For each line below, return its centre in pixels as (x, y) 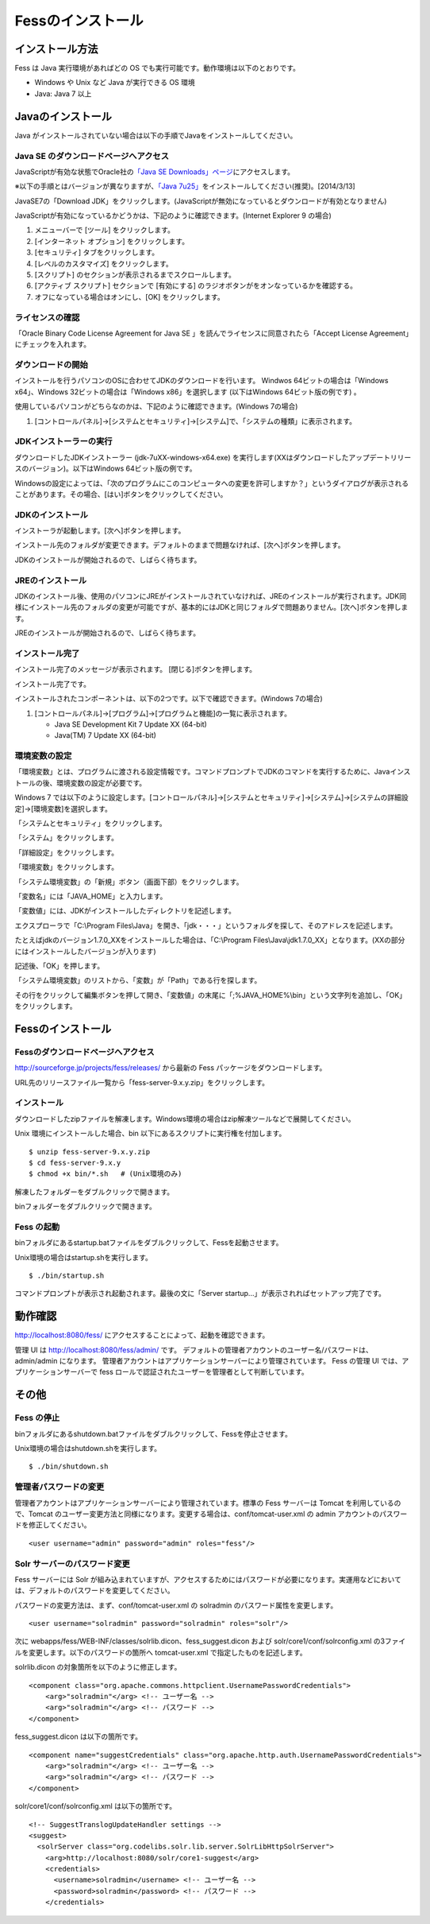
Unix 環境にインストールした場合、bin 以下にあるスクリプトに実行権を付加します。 (150, 1134)
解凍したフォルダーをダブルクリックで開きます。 (94, 1192)
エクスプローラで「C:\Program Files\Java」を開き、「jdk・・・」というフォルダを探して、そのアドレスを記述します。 (206, 925)
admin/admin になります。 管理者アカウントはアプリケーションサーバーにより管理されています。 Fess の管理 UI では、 (208, 1361)
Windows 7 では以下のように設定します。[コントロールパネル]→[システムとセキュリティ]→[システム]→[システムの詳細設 (211, 797)
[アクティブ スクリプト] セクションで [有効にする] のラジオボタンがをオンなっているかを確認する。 (196, 285)
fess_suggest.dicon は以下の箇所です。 (79, 1736)
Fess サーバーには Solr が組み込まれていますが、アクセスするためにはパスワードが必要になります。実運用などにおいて (208, 1579)
